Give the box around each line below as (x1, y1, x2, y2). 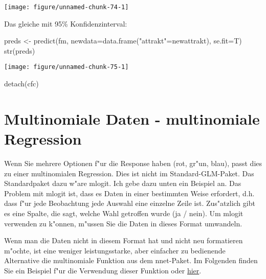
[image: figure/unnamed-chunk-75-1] (4, 63, 129, 71)
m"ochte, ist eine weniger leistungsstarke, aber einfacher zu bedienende (4, 245, 226, 255)
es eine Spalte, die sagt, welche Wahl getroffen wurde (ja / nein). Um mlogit (4, 207, 243, 218)
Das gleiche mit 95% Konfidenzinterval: (4, 18, 127, 29)
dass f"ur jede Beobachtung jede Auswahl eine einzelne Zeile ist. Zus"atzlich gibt (4, 198, 255, 208)
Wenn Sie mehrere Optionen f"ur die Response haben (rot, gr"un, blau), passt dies (4, 158, 262, 168)
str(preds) (4, 45, 35, 56)
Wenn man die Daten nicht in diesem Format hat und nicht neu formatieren (4, 235, 243, 246)
